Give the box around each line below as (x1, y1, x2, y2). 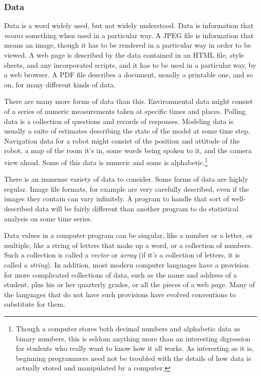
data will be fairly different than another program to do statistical (35, 203, 239, 213)
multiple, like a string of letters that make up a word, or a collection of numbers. (4, 239, 252, 250)
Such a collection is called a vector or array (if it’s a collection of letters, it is (4, 249, 240, 260)
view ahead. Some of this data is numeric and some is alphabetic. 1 (4, 155, 208, 167)
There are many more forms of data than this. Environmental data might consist (4, 96, 253, 106)
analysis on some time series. (4, 213, 92, 223)
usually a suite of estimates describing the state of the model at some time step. (4, 126, 250, 136)
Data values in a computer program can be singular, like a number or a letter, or (4, 230, 253, 240)
